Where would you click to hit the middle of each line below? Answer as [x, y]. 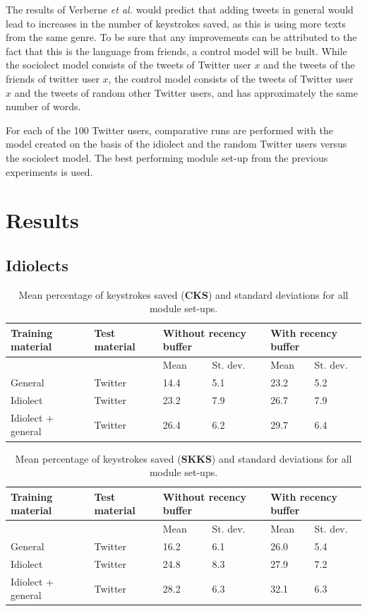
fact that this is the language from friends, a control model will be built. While [176, 51]
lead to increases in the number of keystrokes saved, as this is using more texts [176, 23]
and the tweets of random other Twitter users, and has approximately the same [186, 92]
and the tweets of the [309, 65]
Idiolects [37, 265]
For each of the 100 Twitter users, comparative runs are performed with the [169, 130]
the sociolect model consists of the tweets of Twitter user [128, 65]
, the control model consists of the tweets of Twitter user [231, 78]
